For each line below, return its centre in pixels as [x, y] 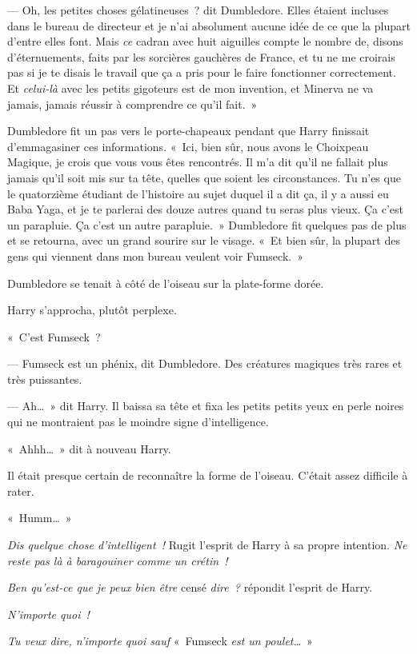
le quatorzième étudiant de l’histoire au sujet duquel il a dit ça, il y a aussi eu [198, 193]
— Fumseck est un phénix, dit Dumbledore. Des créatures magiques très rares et [205, 363]
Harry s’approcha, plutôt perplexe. [92, 310]
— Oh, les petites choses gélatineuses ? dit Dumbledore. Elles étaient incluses [198, 10]
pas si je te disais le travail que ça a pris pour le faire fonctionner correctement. [202, 72]
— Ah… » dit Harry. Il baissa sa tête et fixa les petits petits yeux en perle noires [206, 406]
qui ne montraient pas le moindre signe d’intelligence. [138, 422]
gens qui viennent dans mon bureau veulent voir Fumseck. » [155, 255]
